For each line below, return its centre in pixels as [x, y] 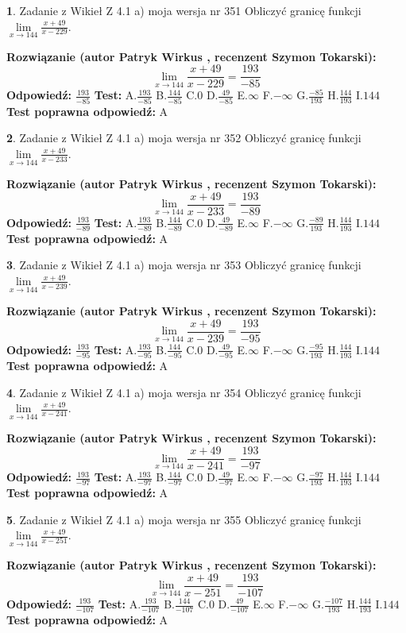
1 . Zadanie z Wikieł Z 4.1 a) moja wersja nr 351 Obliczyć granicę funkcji [184, 10]
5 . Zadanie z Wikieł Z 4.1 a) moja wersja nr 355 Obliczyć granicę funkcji [184, 519]
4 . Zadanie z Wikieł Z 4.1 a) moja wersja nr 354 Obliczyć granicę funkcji [184, 392]
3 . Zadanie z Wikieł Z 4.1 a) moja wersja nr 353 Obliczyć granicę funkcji [184, 265]
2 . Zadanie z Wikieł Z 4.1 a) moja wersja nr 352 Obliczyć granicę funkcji [184, 138]
